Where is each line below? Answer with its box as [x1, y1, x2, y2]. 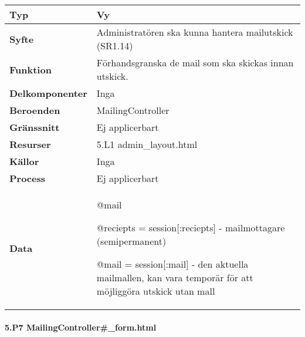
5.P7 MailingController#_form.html [5, 321, 157, 333]
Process [9, 171, 46, 185]
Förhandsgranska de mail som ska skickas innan [96, 56, 294, 69]
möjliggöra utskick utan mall [96, 284, 215, 298]
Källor [9, 154, 39, 168]
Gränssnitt [9, 120, 60, 134]
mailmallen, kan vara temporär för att [96, 271, 253, 284]
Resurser [9, 137, 51, 151]
